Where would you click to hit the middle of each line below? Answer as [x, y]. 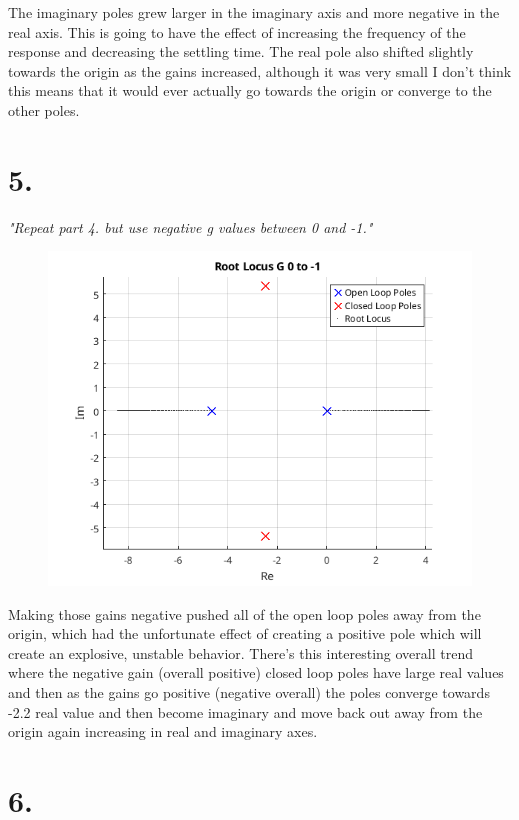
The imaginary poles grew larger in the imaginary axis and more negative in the [254, 12]
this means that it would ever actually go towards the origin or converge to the [250, 90]
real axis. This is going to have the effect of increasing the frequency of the [237, 31]
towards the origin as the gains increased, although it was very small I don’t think [260, 70]
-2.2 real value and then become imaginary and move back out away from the [245, 711]
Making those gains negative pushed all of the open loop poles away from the [244, 613]
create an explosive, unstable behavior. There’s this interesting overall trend [240, 652]
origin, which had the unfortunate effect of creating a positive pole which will [245, 633]
